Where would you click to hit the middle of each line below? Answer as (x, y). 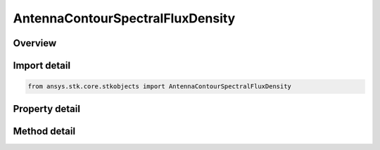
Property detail (47, 109)
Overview (35, 43)
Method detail (44, 131)
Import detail (42, 66)
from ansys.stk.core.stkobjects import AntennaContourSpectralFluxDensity (160, 87)
